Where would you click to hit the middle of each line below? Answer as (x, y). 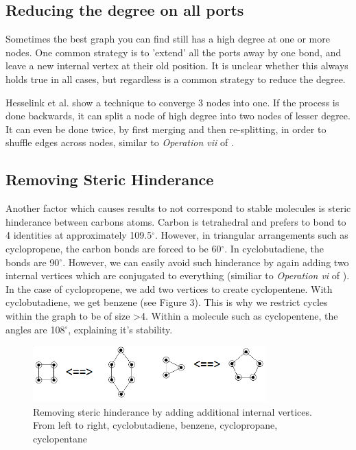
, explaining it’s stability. (120, 329)
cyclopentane (60, 438)
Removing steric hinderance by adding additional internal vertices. (173, 411)
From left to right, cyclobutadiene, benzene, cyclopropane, (155, 425)
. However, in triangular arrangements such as (252, 235)
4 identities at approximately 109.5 (79, 235)
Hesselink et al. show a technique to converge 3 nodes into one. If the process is (173, 102)
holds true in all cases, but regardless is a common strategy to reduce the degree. (176, 79)
